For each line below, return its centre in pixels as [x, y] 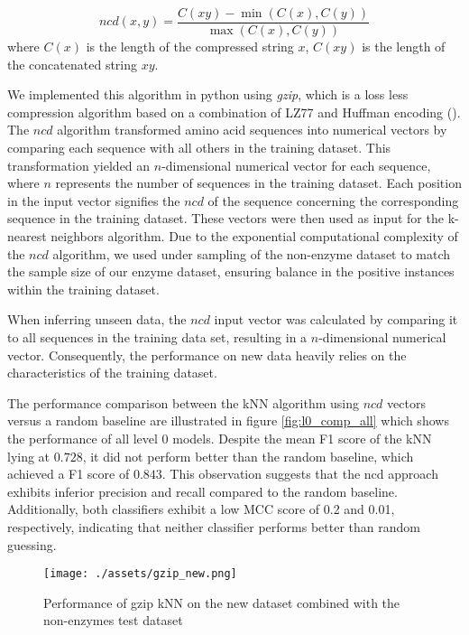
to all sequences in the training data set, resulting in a [157, 336]
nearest [27, 236]
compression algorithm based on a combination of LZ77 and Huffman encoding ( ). [234, 112]
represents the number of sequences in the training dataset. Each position [258, 183]
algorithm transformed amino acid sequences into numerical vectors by [252, 130]
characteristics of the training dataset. [112, 373]
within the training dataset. [83, 289]
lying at [29, 456]
